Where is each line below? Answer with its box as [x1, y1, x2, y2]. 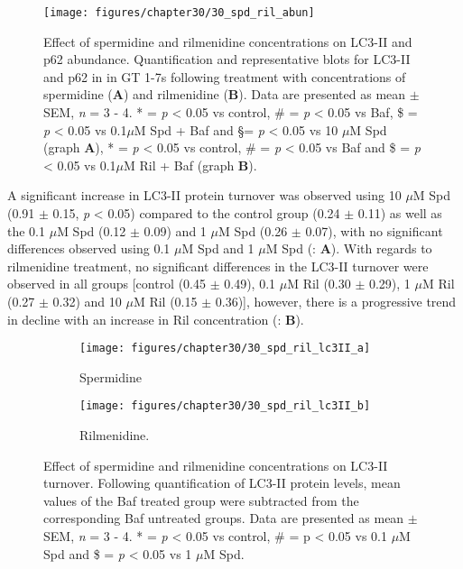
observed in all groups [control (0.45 [7, 274, 207, 293]
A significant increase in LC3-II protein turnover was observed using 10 [7, 186, 402, 205]
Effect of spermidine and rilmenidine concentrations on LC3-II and [43, 32, 412, 50]
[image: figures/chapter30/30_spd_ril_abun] [43, 6, 315, 19]
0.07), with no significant [305, 221, 443, 240]
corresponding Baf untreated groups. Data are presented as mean [43, 509, 404, 528]
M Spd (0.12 [57, 221, 126, 240]
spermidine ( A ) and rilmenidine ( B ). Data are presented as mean [43, 85, 406, 104]
